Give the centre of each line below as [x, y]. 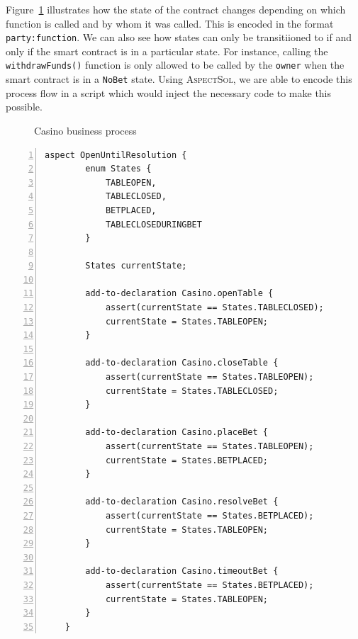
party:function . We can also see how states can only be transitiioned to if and [179, 37]
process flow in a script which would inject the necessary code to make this [169, 92]
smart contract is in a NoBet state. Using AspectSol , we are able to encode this [179, 79]
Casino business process [85, 130]
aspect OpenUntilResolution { [116, 155]
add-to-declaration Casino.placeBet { [177, 432]
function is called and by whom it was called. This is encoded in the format [170, 23]
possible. [24, 107]
